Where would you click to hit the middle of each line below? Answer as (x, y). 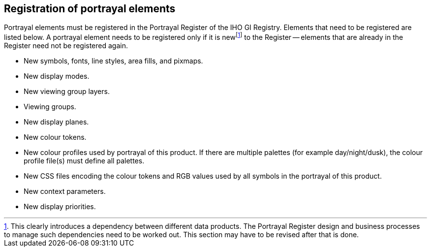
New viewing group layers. (67, 92)
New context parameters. (65, 191)
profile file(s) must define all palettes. (84, 161)
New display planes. (56, 122)
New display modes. (57, 76)
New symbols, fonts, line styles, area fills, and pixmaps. (113, 61)
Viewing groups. (50, 107)
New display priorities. (60, 207)
